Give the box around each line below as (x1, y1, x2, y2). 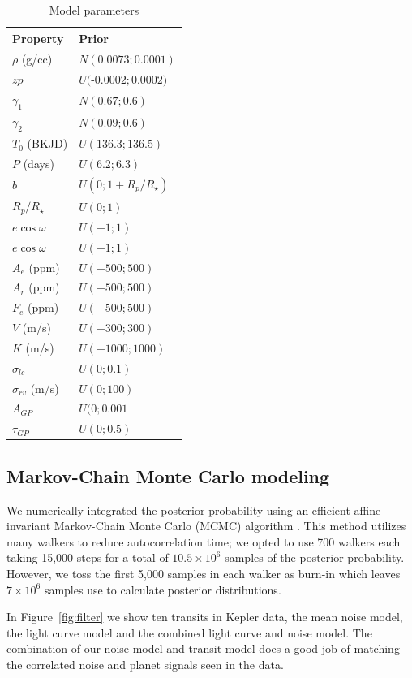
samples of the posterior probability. (225, 549, 405, 566)
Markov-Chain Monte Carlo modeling (6, 463, 330, 488)
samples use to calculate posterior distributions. (44, 581, 281, 598)
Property (12, 29, 64, 46)
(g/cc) (21, 50, 53, 67)
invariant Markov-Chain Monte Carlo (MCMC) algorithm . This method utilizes (6, 517, 406, 534)
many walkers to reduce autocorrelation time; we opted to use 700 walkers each (6, 533, 401, 550)
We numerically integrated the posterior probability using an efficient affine (6, 501, 381, 518)
